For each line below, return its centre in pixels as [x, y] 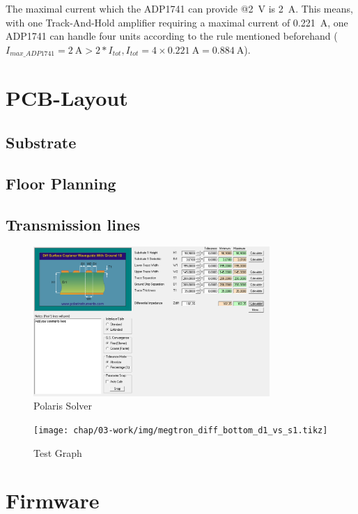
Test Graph [58, 452]
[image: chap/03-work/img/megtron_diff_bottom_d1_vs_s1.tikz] [181, 430]
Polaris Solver [63, 406]
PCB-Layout [67, 98]
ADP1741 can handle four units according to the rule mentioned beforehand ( [172, 36]
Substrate [41, 142]
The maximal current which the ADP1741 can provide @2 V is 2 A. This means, [179, 8]
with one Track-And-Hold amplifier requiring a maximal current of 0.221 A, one [177, 22]
